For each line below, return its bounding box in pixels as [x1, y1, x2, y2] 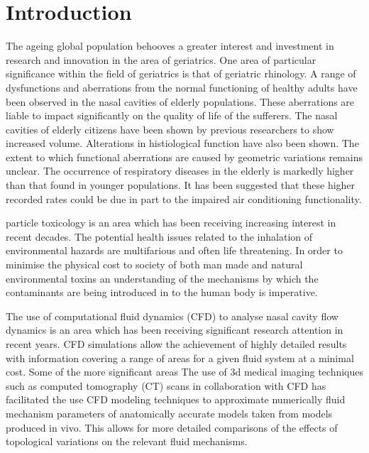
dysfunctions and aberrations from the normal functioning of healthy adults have [6, 80, 358, 94]
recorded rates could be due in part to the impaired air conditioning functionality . [6, 191, 362, 206]
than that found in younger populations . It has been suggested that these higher [6, 178, 356, 192]
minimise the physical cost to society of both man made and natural [6, 257, 303, 272]
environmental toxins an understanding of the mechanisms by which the [6, 271, 319, 285]
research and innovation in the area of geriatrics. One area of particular [6, 52, 316, 67]
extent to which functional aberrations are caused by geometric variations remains [6, 149, 363, 164]
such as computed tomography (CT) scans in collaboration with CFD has [6, 378, 326, 393]
